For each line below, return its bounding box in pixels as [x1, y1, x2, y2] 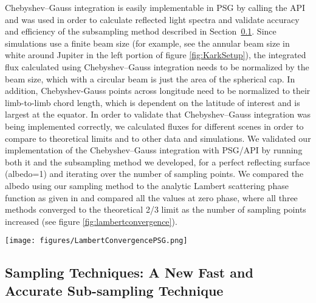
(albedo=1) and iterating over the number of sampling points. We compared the [5, 167, 304, 180]
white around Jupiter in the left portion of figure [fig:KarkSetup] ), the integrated [5, 48, 306, 61]
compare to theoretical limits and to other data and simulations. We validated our [5, 132, 311, 144]
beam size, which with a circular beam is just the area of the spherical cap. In [5, 72, 295, 85]
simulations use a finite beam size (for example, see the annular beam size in [5, 36, 290, 49]
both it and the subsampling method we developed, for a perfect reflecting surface [5, 155, 311, 168]
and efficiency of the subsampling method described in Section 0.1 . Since [5, 25, 276, 38]
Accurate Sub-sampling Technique [5, 281, 224, 299]
